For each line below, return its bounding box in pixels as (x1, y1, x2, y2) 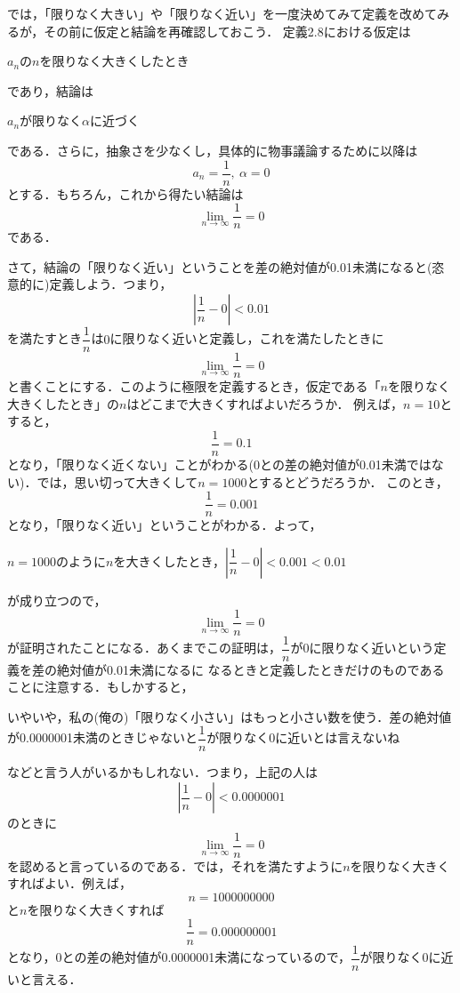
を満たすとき (7, 329, 82, 348)
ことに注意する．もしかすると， (7, 677, 194, 696)
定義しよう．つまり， (49, 275, 173, 293)
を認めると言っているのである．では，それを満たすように (7, 856, 343, 875)
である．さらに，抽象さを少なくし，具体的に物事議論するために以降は (7, 140, 418, 159)
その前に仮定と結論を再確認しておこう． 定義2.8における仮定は (44, 21, 411, 40)
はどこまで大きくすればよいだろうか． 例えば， (126, 394, 404, 412)
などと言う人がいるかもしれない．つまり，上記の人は (7, 763, 319, 781)
